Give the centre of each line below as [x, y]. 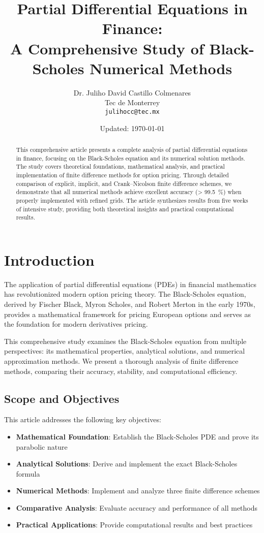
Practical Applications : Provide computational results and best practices [134, 525]
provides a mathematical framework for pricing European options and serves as [128, 314]
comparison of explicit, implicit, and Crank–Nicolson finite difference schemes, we [124, 183]
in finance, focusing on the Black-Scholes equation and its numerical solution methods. [130, 158]
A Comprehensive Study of [107, 48]
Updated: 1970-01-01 [132, 128]
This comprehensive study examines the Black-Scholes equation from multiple [125, 341]
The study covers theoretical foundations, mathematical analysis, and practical [120, 166]
